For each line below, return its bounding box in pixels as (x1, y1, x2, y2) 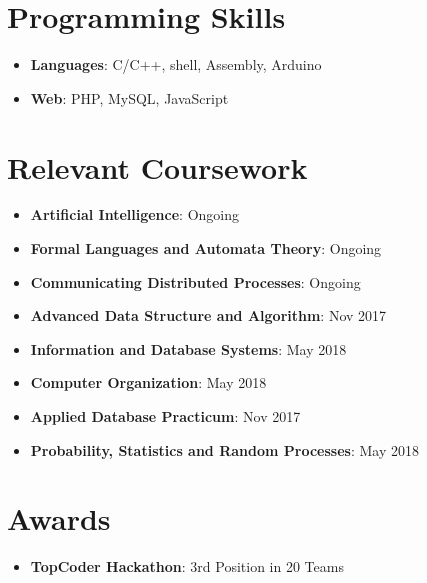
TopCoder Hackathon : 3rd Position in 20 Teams (30, 556, 344, 577)
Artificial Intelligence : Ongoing (30, 204, 239, 225)
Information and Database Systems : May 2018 (30, 338, 347, 359)
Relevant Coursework (7, 146, 308, 187)
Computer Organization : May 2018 (30, 372, 267, 393)
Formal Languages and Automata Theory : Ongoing (30, 238, 382, 259)
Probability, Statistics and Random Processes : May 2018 (30, 439, 419, 460)
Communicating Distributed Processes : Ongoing (30, 271, 361, 292)
